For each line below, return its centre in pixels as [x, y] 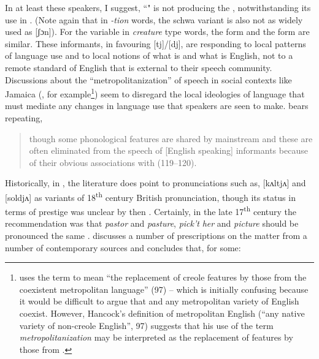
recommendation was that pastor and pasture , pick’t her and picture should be [152, 223]
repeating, [24, 118]
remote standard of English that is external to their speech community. [139, 67]
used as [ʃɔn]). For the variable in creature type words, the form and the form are [157, 32]
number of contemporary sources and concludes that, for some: [123, 247]
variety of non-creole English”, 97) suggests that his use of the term [146, 325]
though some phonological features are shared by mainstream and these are [171, 138]
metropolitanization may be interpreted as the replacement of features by [156, 337]
